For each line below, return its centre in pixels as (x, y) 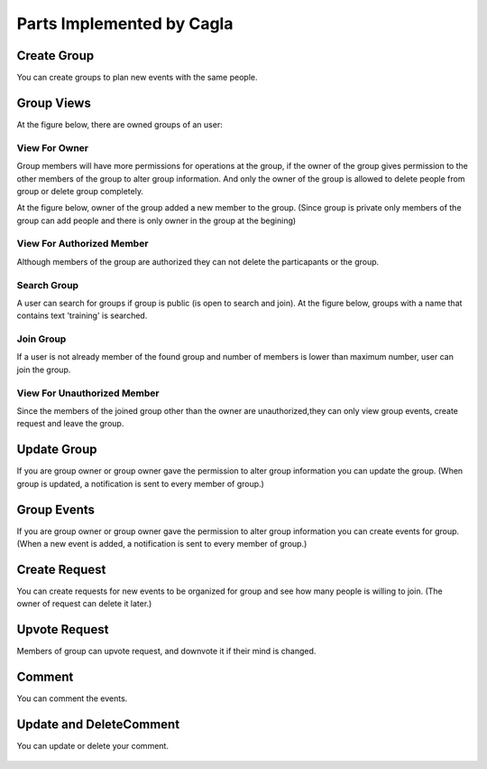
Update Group (57, 450)
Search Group (48, 285)
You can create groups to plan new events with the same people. (137, 78)
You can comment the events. (72, 699)
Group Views (54, 103)
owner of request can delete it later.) (84, 604)
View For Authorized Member (83, 244)
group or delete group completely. (80, 191)
